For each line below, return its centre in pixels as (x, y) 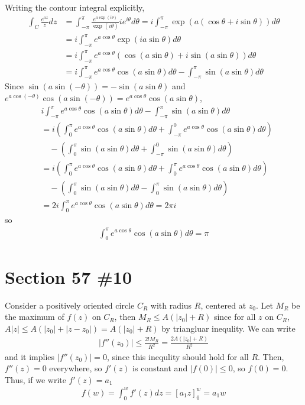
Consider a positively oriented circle (70, 305)
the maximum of (35, 317)
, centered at (223, 305)
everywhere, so (76, 368)
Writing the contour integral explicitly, (75, 7)
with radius (171, 305)
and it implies (30, 356)
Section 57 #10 (69, 276)
